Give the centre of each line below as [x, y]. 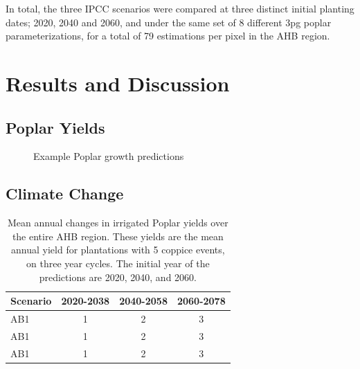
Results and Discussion [118, 83]
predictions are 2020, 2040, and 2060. [118, 277]
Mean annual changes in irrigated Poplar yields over [118, 223]
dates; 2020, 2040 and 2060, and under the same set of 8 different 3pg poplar [169, 22]
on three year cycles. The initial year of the [118, 263]
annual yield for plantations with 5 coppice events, [118, 250]
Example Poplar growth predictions [109, 156]
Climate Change [65, 193]
